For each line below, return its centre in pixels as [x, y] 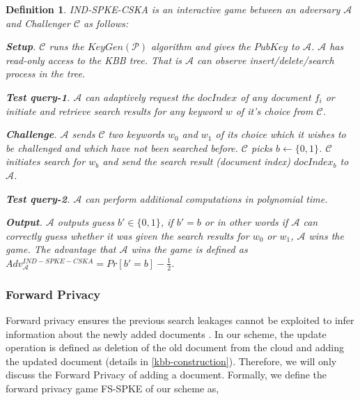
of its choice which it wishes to [281, 134]
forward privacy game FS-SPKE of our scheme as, [112, 388]
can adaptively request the [140, 97]
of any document [276, 97]
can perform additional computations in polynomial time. [206, 198]
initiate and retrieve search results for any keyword [114, 110]
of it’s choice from [274, 110]
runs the [66, 46]
